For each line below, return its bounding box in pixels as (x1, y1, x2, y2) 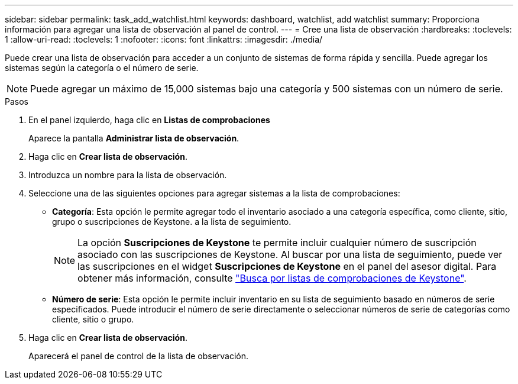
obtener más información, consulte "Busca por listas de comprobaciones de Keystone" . (77, 272, 467, 284)
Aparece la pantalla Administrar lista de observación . (28, 133, 239, 143)
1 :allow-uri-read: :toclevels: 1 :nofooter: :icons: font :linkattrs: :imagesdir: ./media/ (5, 34, 323, 44)
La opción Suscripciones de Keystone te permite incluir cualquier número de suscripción (77, 237, 477, 249)
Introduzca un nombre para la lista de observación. (28, 170, 227, 180)
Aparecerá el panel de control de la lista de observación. (28, 351, 249, 361)
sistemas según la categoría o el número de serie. (5, 63, 199, 73)
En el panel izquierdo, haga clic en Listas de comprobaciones (28, 115, 270, 125)
